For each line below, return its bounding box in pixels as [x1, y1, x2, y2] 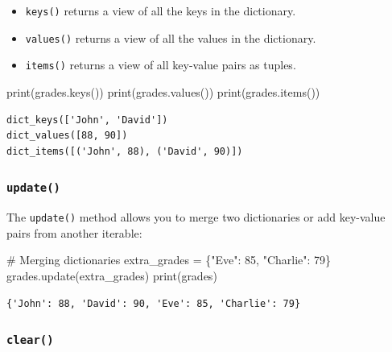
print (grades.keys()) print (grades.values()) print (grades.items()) [6, 83, 320, 100]
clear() [6, 333, 54, 347]
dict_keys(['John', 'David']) [6, 114, 168, 126]
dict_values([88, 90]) [6, 130, 128, 142]
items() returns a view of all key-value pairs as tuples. [25, 56, 296, 73]
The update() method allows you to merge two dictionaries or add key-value [6, 209, 386, 226]
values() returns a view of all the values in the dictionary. [25, 29, 316, 46]
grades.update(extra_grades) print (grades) [6, 267, 217, 284]
